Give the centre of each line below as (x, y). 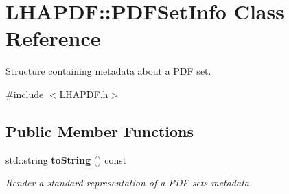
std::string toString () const (66, 159)
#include (25, 94)
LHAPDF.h (84, 94)
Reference (53, 38)
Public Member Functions (100, 131)
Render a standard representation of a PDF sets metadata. (129, 183)
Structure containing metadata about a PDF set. (108, 71)
